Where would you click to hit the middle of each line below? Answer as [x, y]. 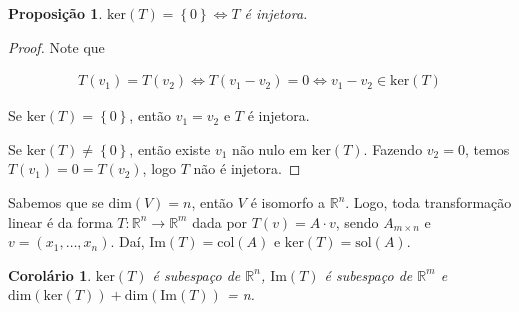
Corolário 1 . [50, 274]
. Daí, [127, 241]
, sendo [357, 221]
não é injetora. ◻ [247, 168]
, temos [487, 148]
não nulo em [270, 148]
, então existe [170, 148]
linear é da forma [60, 221]
